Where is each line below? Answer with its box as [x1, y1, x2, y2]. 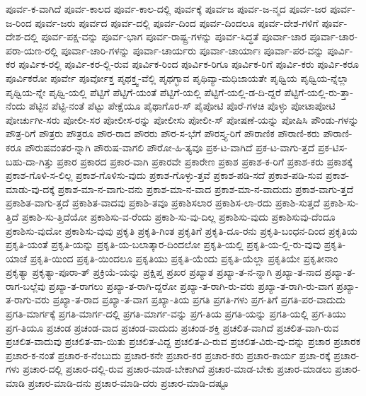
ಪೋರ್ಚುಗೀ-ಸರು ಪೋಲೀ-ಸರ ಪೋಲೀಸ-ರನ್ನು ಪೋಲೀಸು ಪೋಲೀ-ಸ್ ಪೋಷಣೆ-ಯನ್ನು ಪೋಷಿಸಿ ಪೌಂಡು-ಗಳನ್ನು [6, 112, 359, 127]
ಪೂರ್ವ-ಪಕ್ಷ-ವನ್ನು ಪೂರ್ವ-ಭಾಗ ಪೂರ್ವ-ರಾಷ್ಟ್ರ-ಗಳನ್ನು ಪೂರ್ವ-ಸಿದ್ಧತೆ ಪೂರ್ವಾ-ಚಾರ [41, 29, 307, 44]
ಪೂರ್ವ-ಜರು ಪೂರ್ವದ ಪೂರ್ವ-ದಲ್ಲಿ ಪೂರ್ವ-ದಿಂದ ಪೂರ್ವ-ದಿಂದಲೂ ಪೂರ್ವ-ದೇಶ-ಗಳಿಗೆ [35, 15, 319, 30]
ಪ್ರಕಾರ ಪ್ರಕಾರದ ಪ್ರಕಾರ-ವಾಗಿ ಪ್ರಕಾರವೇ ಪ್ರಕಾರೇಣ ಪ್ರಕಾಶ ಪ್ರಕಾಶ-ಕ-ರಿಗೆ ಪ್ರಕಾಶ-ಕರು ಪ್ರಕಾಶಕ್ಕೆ [57, 153, 353, 168]
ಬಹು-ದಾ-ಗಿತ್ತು [6, 153, 54, 168]
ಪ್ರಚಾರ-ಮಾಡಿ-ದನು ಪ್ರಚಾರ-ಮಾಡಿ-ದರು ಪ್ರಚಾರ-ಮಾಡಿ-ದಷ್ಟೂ [28, 375, 229, 390]
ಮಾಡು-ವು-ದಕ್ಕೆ [6, 181, 55, 196]
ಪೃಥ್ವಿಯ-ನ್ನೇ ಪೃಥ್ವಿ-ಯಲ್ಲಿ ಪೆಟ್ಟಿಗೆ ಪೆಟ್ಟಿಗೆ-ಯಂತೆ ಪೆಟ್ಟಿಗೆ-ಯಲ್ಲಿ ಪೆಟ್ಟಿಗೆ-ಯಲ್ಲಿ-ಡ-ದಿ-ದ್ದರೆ [6, 84, 281, 99]
